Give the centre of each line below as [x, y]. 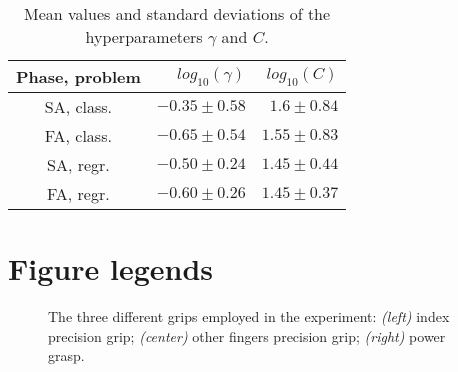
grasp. [66, 355]
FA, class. [78, 135]
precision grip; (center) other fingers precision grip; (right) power [247, 335]
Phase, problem [78, 76]
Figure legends [110, 268]
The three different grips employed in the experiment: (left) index [249, 316]
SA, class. [78, 106]
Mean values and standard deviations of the [177, 13]
